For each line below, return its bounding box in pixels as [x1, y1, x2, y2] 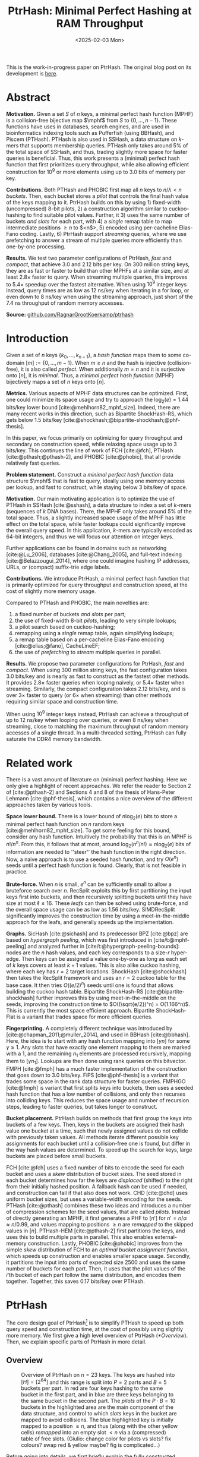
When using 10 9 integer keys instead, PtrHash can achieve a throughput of [6, 709, 189, 717]
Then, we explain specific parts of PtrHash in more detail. [6, 1338, 147, 1345]
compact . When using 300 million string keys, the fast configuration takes [6, 666, 187, 673]
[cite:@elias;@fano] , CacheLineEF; [14, 642, 100, 649]
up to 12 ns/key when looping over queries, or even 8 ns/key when [6, 717, 169, 724]
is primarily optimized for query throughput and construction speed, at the [6, 581, 188, 588]
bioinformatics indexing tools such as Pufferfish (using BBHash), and [6, 129, 175, 136]
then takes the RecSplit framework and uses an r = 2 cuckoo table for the [6, 974, 186, 981]
